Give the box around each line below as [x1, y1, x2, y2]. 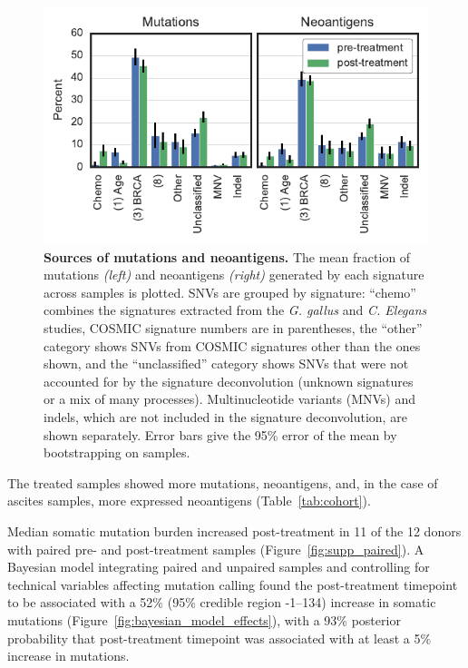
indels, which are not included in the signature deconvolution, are [44, 407, 407, 426]
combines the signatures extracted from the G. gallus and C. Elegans [44, 300, 427, 319]
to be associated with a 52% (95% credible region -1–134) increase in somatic [7, 593, 436, 612]
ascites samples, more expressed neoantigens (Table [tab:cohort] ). [7, 491, 371, 510]
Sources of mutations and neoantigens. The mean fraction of [44, 247, 411, 266]
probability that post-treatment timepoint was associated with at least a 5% [7, 628, 432, 647]
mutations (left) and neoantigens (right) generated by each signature [44, 265, 424, 284]
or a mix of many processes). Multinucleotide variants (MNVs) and [44, 389, 416, 408]
